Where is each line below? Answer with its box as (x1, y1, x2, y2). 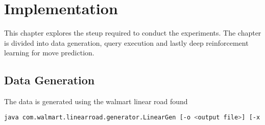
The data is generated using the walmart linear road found (4, 96, 188, 107)
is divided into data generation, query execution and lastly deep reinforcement (4, 37, 249, 48)
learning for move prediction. (4, 47, 94, 58)
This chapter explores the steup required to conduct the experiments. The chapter (4, 27, 261, 38)
